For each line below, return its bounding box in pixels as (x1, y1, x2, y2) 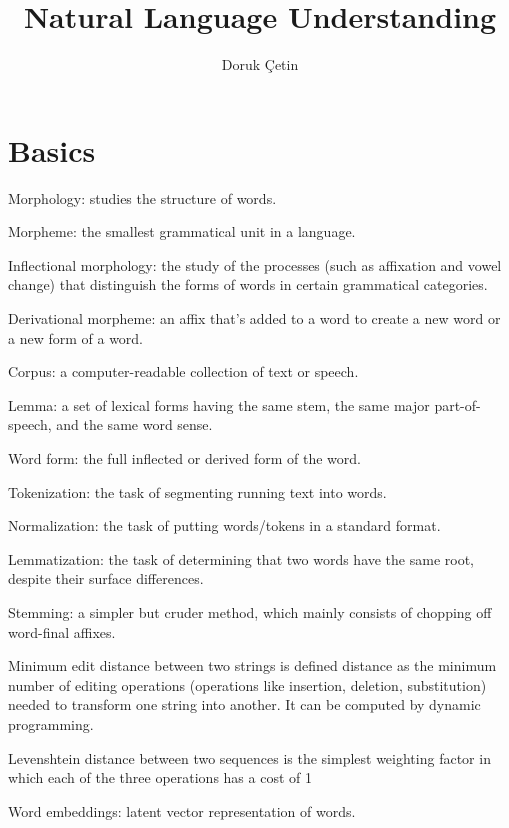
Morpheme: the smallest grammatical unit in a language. (8, 221, 356, 242)
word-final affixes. (8, 621, 116, 642)
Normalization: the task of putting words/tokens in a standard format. (8, 515, 441, 536)
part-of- (434, 394, 481, 415)
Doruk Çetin (221, 54, 299, 75)
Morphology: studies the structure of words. (8, 187, 277, 208)
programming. (8, 713, 94, 734)
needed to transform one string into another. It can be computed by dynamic (8, 694, 481, 715)
